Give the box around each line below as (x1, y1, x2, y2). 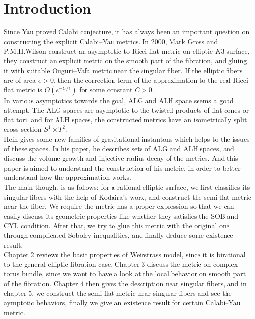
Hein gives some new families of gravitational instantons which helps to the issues (4, 134, 250, 144)
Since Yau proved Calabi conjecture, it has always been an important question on (4, 27, 250, 37)
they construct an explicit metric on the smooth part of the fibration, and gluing (4, 55, 247, 65)
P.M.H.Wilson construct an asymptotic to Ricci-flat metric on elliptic (4, 46, 213, 56)
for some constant (79, 84, 133, 94)
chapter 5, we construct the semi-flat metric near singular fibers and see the (4, 288, 232, 298)
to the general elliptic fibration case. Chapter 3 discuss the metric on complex (4, 259, 238, 269)
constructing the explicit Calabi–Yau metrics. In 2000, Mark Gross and (4, 36, 218, 46)
